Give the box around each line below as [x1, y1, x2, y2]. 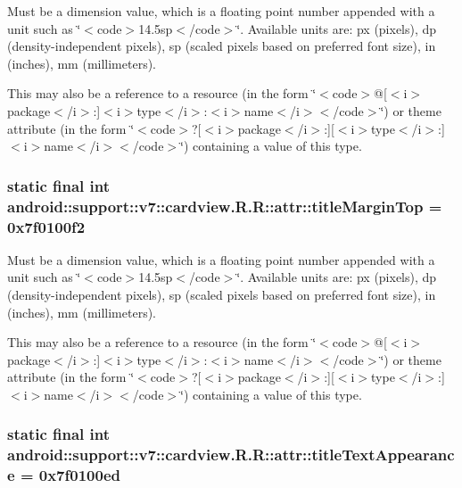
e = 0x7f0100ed [7, 464, 120, 486]
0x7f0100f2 [7, 215, 86, 237]
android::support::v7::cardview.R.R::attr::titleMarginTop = [7, 194, 442, 217]
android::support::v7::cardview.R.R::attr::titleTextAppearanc [7, 443, 455, 466]
